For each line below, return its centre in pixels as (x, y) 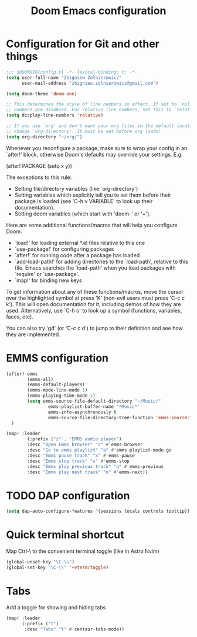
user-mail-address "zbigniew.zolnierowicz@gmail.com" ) (90, 83)
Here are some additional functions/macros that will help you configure (92, 225)
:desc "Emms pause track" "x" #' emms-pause (81, 455)
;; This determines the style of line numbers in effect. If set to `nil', (101, 104)
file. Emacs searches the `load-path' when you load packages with (95, 268)
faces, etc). (20, 317)
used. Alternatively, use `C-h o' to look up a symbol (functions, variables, (94, 310)
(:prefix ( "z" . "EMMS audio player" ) (74, 439)
